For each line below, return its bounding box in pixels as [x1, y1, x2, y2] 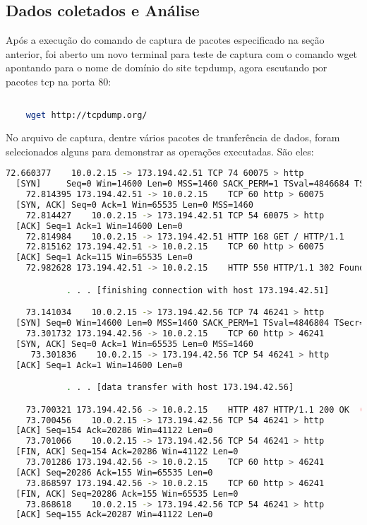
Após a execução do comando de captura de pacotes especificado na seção [6, 33, 325, 47]
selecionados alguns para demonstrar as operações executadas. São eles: [6, 143, 314, 158]
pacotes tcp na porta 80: [6, 73, 112, 88]
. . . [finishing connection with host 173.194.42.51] [66, 285, 330, 295]
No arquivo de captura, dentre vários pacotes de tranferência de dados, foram [6, 130, 340, 145]
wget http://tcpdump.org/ [25, 110, 148, 121]
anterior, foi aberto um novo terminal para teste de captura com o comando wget [6, 46, 358, 61]
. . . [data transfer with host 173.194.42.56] [66, 382, 294, 393]
